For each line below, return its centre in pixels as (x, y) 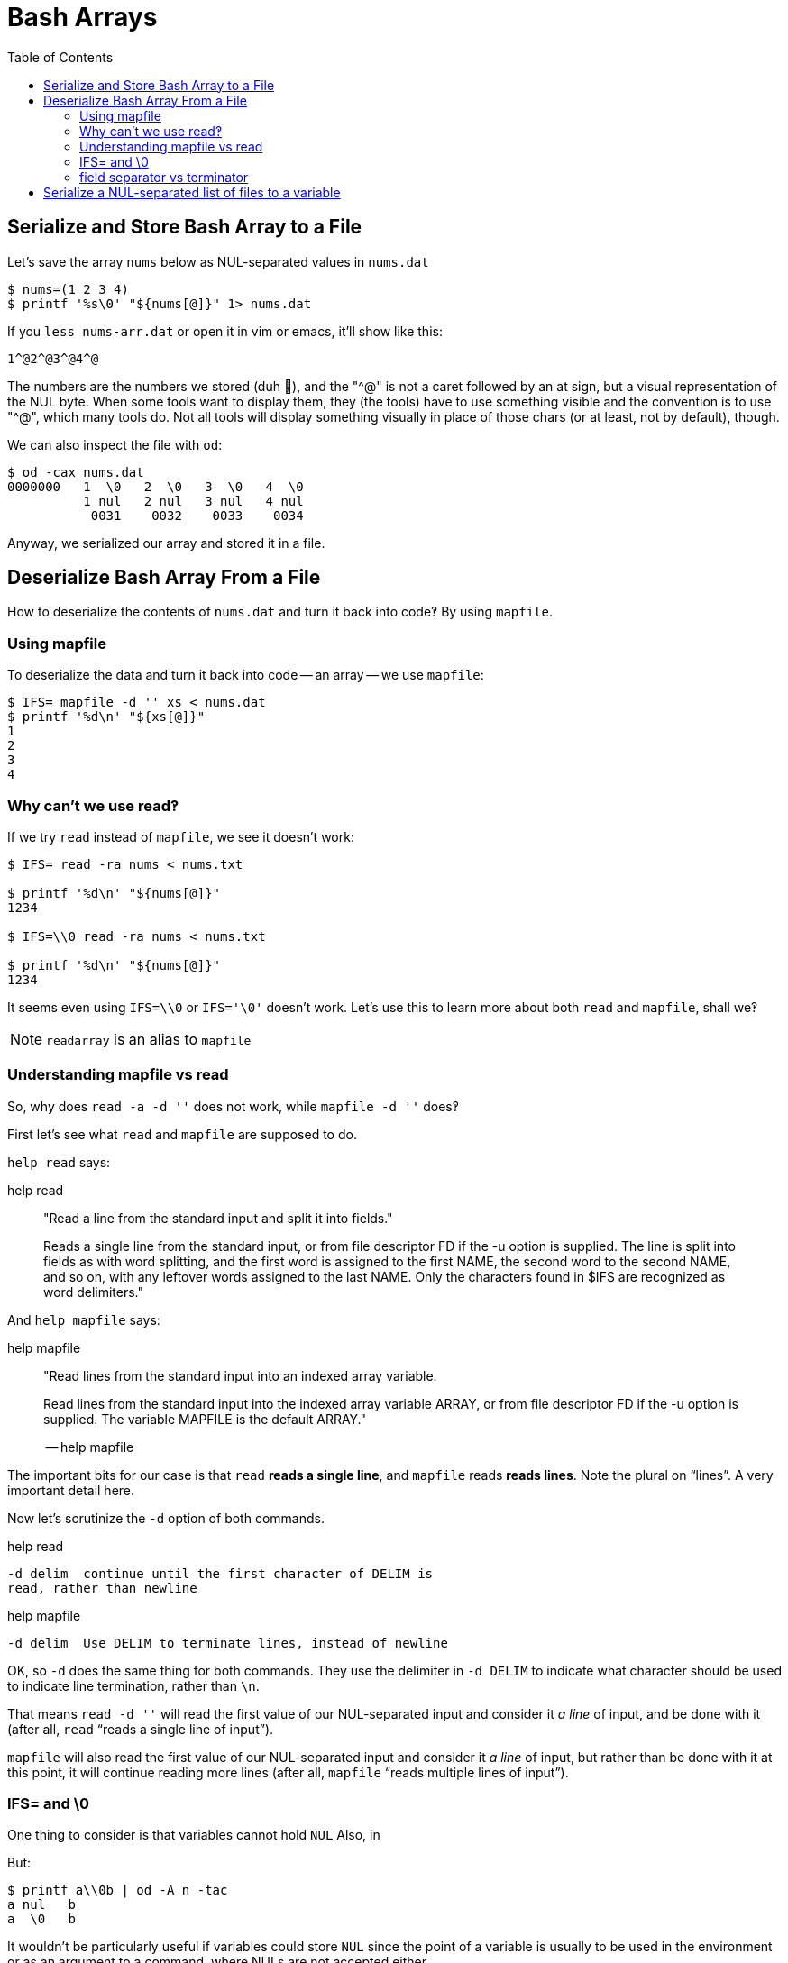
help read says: (59, 1162)
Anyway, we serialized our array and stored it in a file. (166, 543)
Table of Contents (60, 57)
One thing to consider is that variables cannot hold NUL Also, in (194, 1835)
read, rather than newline (102, 1588)
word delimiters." (93, 1292)
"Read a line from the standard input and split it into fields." (218, 1218)
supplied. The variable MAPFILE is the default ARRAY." (205, 1419)
